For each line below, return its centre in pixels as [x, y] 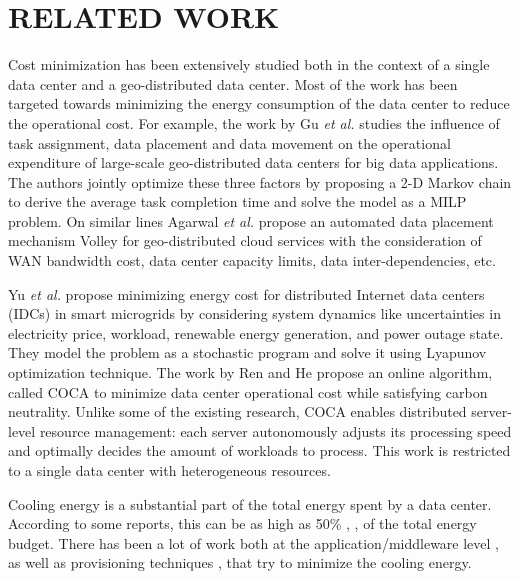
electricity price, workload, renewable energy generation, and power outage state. [256, 332]
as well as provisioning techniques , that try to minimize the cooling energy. [240, 562]
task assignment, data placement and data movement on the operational [229, 142]
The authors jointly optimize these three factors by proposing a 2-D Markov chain [260, 181]
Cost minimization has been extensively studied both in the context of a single [249, 64]
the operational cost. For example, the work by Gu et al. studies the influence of [254, 122]
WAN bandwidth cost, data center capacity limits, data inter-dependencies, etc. [252, 260]
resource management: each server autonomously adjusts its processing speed [275, 430]
